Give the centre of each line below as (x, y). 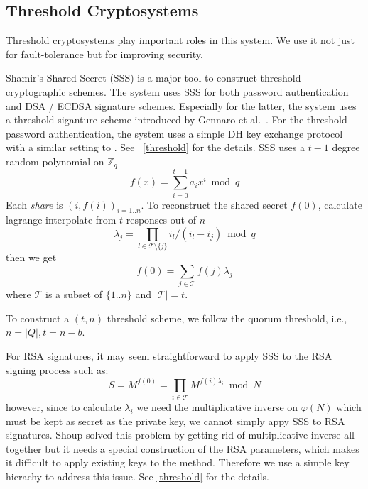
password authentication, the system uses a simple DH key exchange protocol (174, 133)
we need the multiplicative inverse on (217, 406)
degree (346, 147)
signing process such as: (57, 369)
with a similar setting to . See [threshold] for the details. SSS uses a (155, 147)
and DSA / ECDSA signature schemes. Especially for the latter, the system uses (181, 105)
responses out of (161, 220)
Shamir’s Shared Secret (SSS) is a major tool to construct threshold (153, 78)
